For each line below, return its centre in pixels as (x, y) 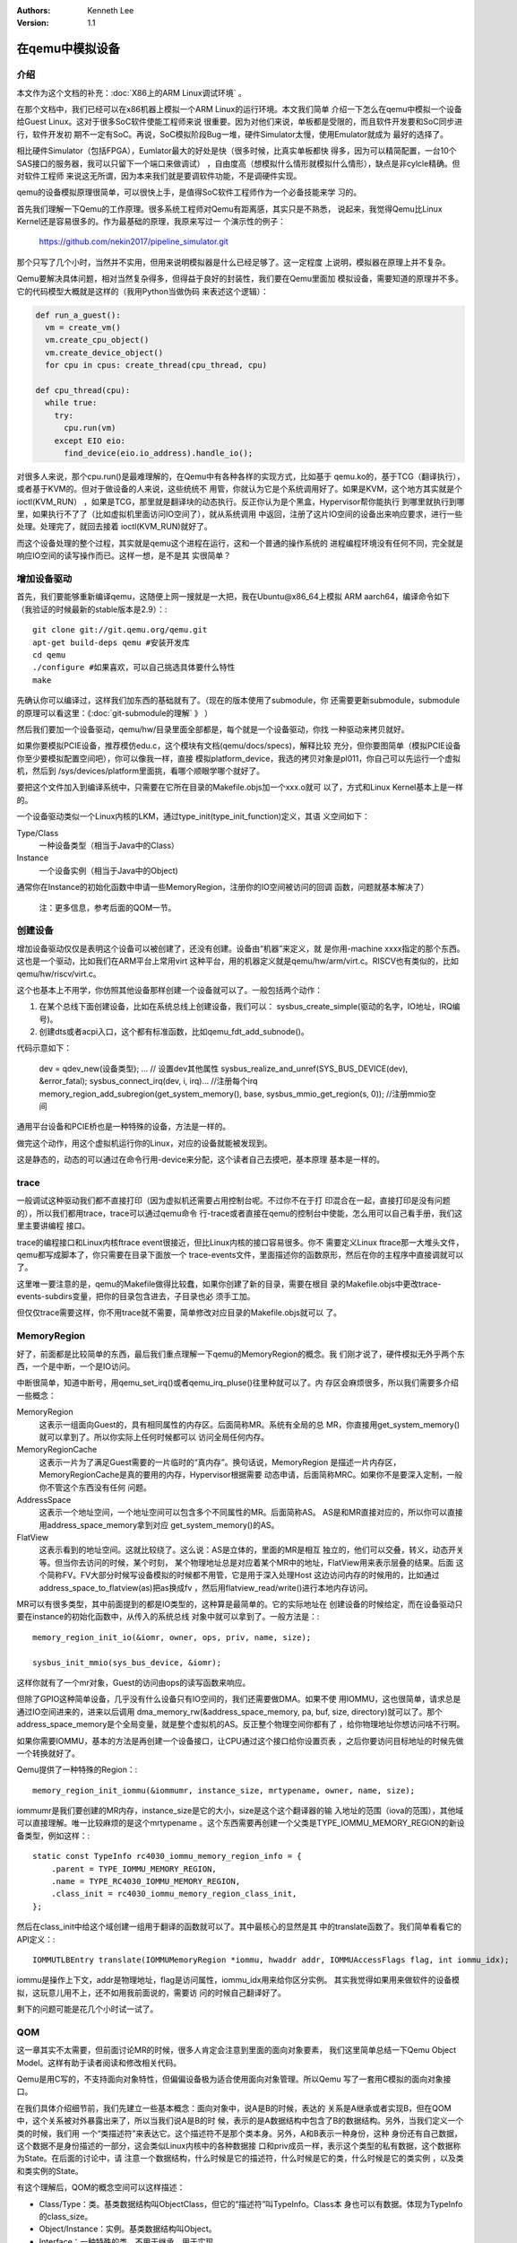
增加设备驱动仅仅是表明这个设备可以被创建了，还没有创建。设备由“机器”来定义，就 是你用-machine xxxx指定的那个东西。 (241, 948)
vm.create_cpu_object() (97, 340)
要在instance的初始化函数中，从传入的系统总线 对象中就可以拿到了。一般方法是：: (168, 1617)
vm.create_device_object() (104, 353)
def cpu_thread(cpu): (83, 390)
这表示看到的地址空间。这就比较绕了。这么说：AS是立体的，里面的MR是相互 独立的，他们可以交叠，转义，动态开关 (252, 1550)
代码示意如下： (44, 1048)
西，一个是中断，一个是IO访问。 (76, 1366)
